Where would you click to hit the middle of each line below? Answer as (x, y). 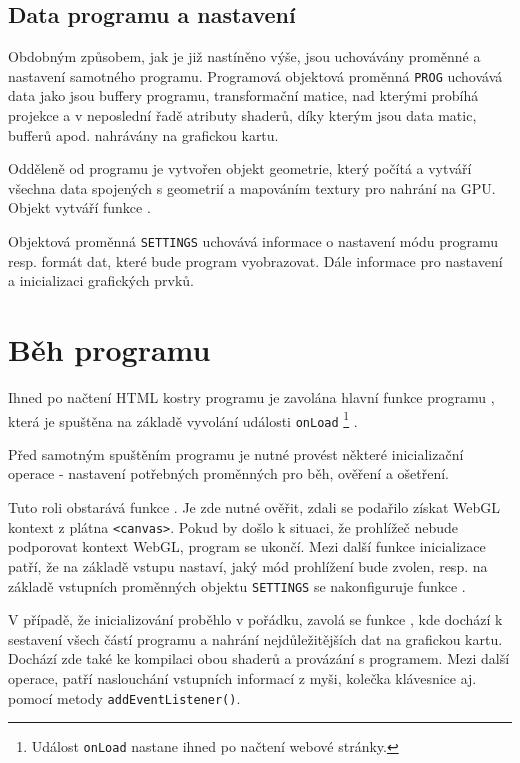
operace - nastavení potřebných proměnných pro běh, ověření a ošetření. (228, 473)
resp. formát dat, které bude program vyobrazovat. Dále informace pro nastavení (255, 260)
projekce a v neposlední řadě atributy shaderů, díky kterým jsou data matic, (242, 115)
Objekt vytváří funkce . (79, 207)
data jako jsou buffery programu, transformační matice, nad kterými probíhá (243, 95)
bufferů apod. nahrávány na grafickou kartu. (143, 134)
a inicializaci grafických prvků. (101, 280)
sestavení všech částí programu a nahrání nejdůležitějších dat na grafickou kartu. (255, 638)
